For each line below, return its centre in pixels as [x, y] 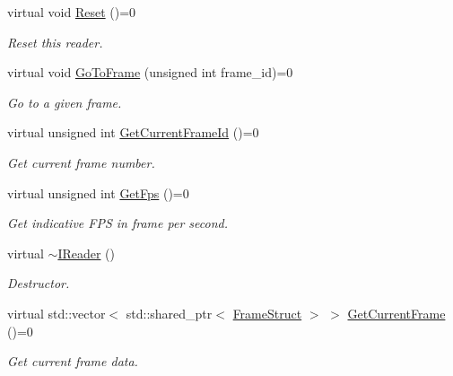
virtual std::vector [57, 313]
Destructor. [39, 283]
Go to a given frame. [65, 102]
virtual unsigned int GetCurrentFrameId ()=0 [133, 132]
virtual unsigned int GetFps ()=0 [98, 192]
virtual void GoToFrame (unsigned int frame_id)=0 [150, 72]
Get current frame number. [81, 162]
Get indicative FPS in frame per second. [118, 223]
